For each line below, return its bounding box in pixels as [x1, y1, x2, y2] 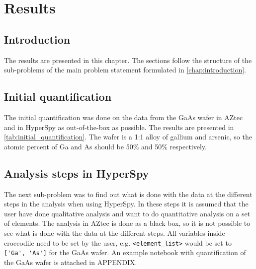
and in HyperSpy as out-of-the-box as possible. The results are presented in [4, 122, 234, 132]
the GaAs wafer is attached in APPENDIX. [4, 257, 137, 267]
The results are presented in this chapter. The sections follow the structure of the [4, 55, 252, 65]
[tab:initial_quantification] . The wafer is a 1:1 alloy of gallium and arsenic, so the [4, 132, 252, 142]
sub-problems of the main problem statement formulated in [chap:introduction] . [4, 65, 246, 75]
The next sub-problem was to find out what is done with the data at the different [4, 189, 253, 199]
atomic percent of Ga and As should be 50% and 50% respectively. [4, 141, 207, 151]
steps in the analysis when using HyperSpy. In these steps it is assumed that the [4, 199, 249, 209]
